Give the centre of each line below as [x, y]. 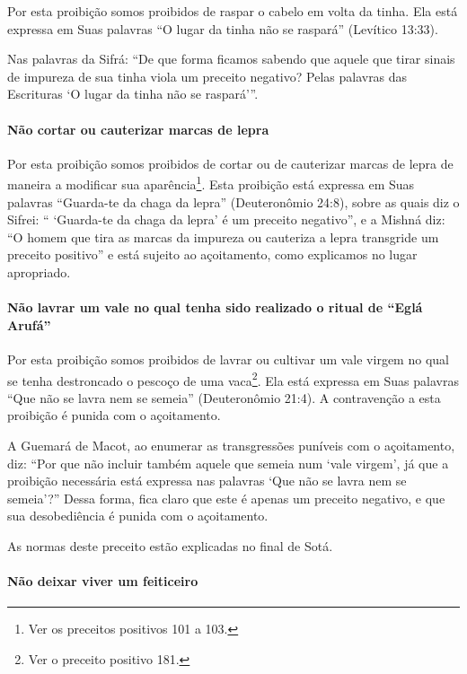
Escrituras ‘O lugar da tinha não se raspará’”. [133, 94]
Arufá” [29, 324]
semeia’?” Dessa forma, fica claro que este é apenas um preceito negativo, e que [226, 498]
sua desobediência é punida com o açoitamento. [138, 516]
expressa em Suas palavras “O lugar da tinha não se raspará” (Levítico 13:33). [223, 28]
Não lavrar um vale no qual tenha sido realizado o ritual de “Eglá [215, 307]
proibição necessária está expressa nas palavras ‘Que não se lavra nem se [207, 481]
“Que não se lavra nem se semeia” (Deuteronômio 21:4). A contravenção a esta [224, 397]
